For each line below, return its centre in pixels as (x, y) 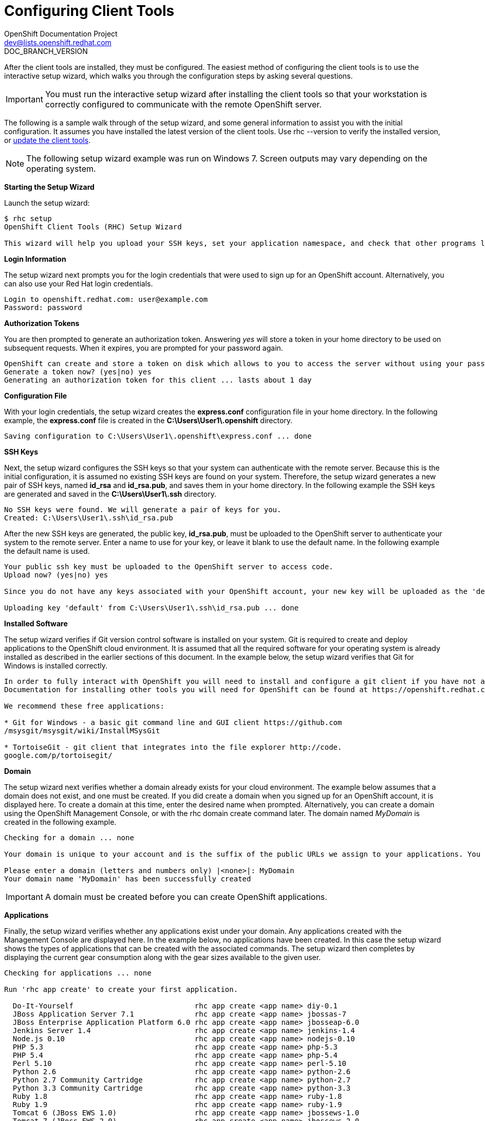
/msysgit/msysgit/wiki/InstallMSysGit (82, 730)
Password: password (43, 307)
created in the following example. (60, 822)
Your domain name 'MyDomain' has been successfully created (128, 879)
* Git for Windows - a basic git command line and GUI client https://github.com (173, 722)
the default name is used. (47, 551)
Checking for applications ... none (78, 973)
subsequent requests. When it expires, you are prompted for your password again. (144, 348)
